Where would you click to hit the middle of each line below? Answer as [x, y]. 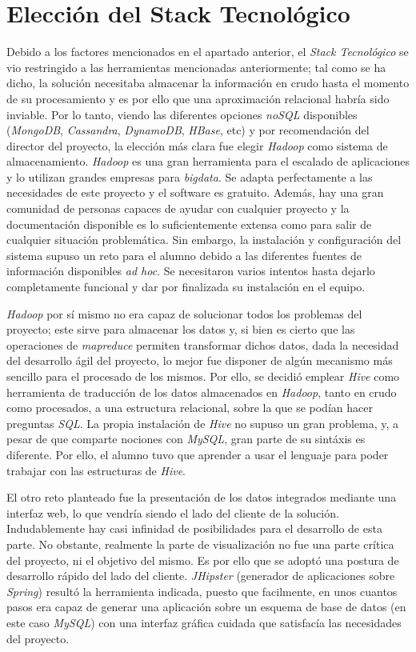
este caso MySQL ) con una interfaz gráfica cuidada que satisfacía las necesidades [204, 622]
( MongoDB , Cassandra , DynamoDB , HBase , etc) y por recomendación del [188, 130]
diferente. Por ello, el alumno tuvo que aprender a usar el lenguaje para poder [198, 454]
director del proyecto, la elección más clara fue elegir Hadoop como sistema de [197, 145]
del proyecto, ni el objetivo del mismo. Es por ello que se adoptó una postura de [203, 560]
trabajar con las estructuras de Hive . [96, 470]
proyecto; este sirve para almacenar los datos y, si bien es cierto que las [181, 329]
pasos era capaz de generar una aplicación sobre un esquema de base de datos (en [206, 607]
